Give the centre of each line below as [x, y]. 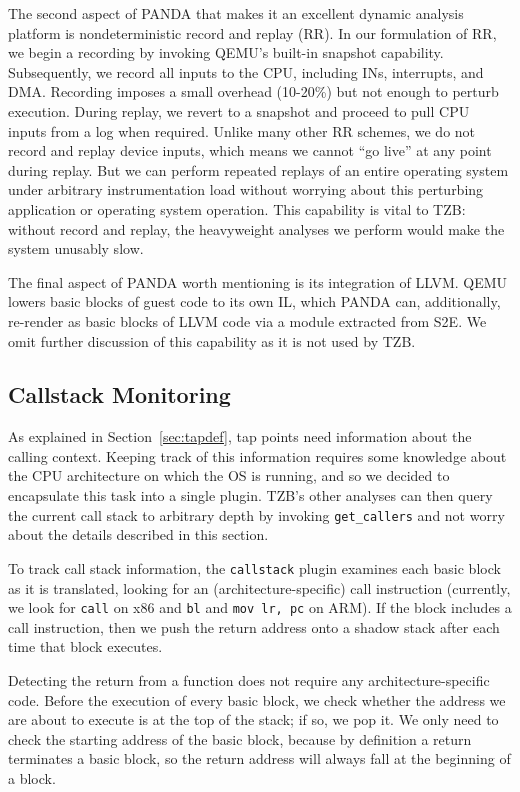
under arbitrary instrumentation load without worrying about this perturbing [246, 189]
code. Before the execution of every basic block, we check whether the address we [257, 699]
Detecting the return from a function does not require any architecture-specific [249, 680]
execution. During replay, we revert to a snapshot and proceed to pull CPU [239, 110]
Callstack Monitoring [119, 394]
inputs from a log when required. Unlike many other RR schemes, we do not [242, 130]
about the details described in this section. [138, 534]
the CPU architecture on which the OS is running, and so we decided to [229, 475]
